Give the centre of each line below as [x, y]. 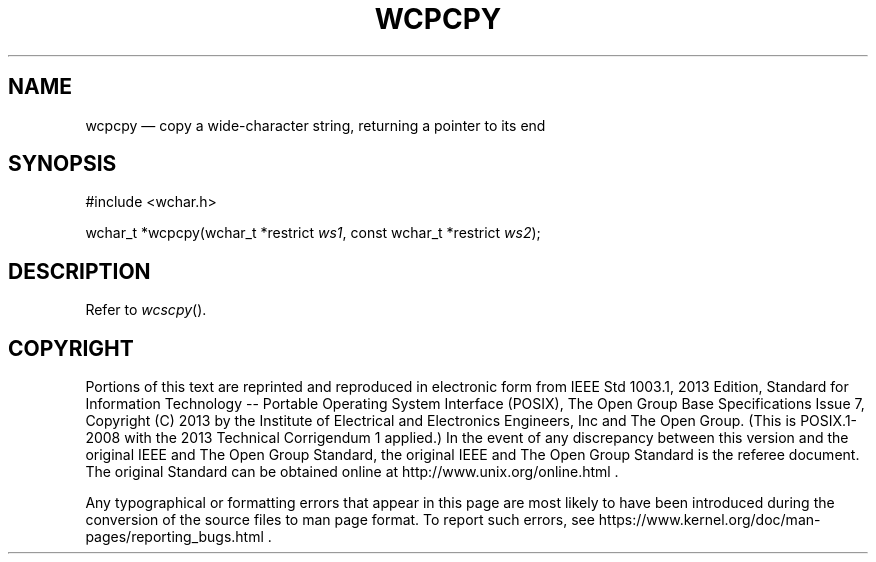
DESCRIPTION [79, 271]
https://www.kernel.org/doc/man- [709, 520]
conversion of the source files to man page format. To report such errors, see [340, 520]
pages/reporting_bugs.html [174, 537]
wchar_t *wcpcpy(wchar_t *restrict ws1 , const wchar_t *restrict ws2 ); [313, 233]
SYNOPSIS [62, 164]
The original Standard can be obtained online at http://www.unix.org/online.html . [352, 472]
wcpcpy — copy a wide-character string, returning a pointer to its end [315, 125]
